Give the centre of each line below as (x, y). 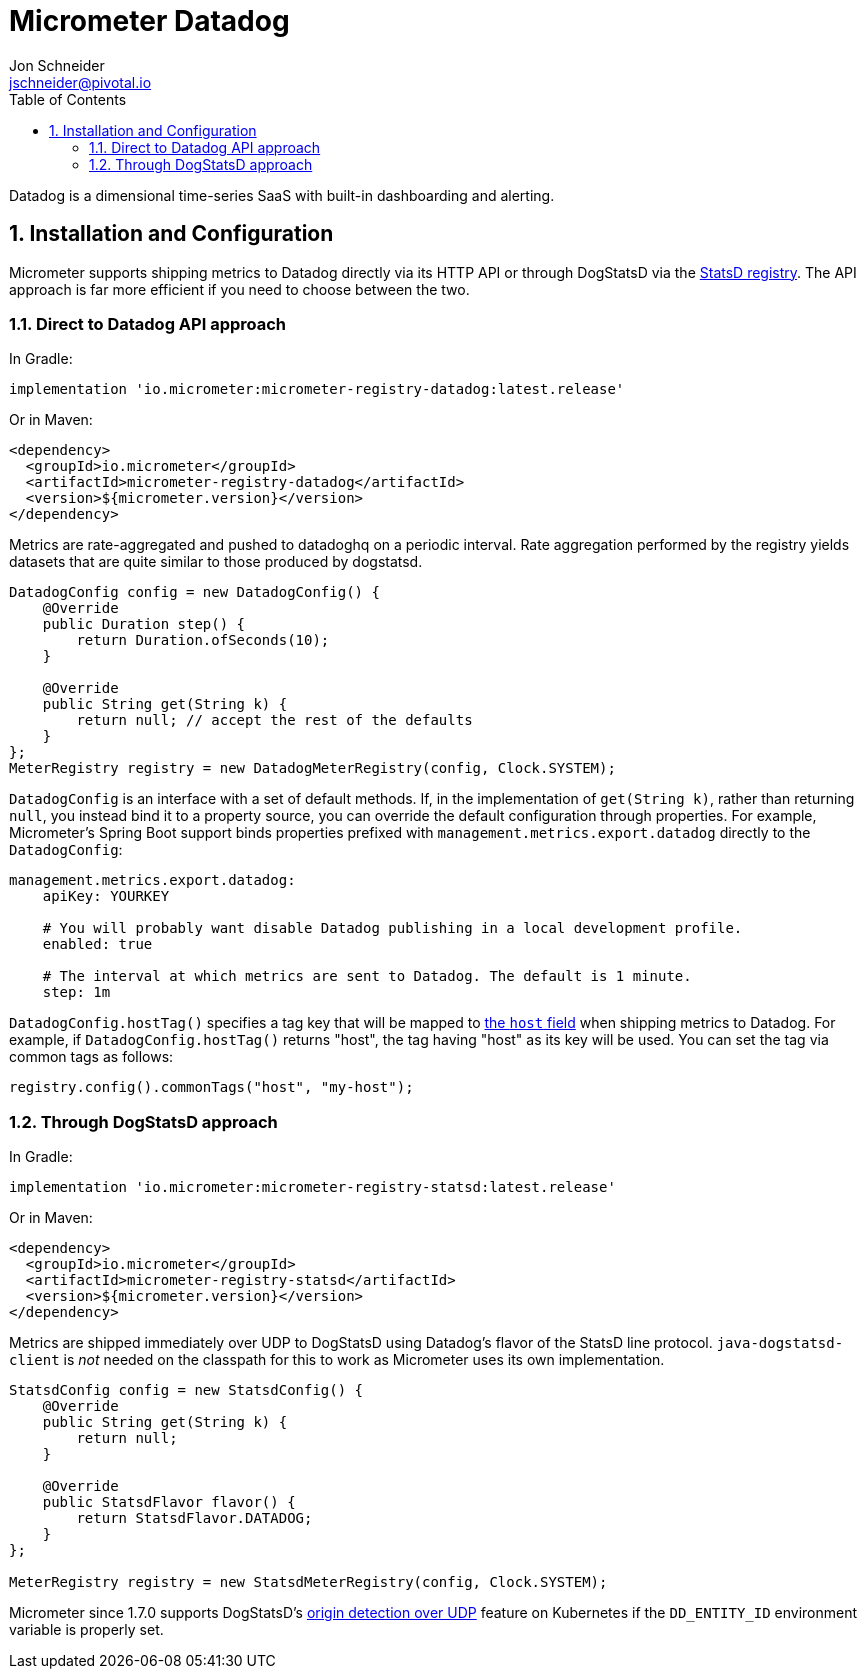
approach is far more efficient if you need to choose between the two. (239, 289)
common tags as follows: (91, 1057)
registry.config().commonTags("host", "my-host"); (211, 1087)
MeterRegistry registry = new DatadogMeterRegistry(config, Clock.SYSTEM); (312, 768)
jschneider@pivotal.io (80, 82)
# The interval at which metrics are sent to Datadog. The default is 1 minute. (367, 976)
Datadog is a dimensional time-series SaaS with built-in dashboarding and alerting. (282, 195)
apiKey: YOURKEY (106, 896)
